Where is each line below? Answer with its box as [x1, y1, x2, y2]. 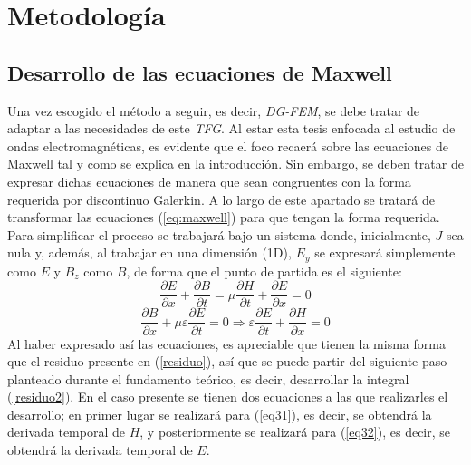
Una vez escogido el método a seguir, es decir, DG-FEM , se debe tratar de [7, 101, 420, 120]
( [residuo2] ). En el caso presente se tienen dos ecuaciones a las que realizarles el [7, 387, 448, 406]
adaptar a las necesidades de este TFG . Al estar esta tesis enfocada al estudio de [7, 119, 456, 138]
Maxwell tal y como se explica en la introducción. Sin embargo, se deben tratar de [7, 154, 464, 173]
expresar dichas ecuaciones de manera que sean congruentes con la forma [7, 171, 411, 190]
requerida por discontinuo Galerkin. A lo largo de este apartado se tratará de [7, 189, 435, 208]
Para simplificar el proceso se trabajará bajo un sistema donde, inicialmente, [7, 225, 431, 244]
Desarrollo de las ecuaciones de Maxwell [7, 58, 392, 86]
